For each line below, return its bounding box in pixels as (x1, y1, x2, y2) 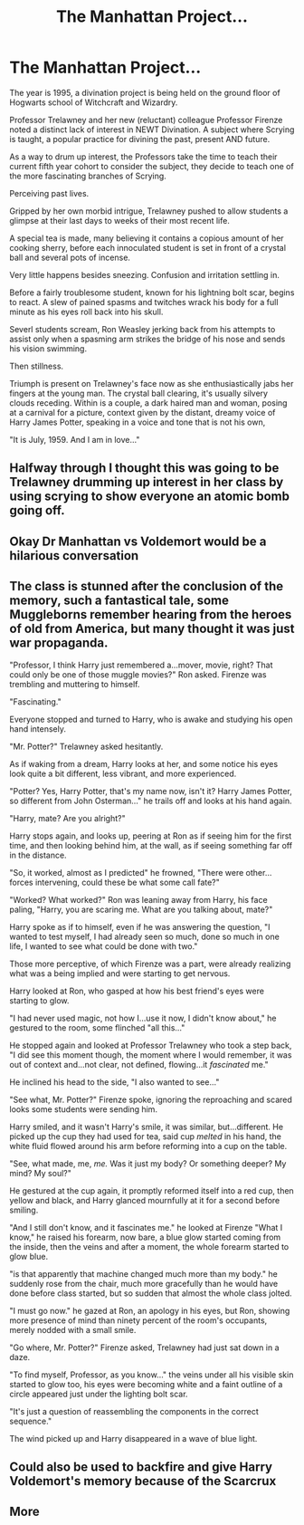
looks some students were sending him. (9, 1103, 158, 1115)
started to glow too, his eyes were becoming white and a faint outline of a (9, 1378, 283, 1389)
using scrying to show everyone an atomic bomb (9, 489, 290, 504)
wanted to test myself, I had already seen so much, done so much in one (9, 931, 280, 942)
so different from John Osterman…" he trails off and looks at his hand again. (9, 795, 292, 806)
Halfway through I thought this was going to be (9, 460, 280, 476)
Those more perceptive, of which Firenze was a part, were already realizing (9, 958, 291, 969)
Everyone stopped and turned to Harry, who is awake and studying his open (9, 714, 293, 724)
